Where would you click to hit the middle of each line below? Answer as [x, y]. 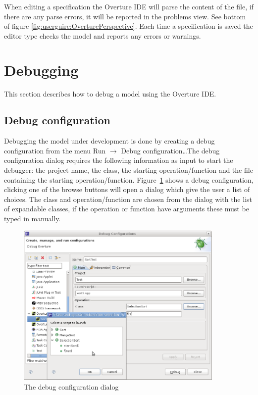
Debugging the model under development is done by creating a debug [109, 141]
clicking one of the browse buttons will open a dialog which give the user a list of [127, 189]
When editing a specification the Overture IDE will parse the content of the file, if [129, 6]
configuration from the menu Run [55, 150]
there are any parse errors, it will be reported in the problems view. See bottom [125, 16]
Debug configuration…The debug [170, 150]
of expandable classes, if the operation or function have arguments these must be [127, 209]
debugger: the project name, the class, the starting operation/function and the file [129, 170]
